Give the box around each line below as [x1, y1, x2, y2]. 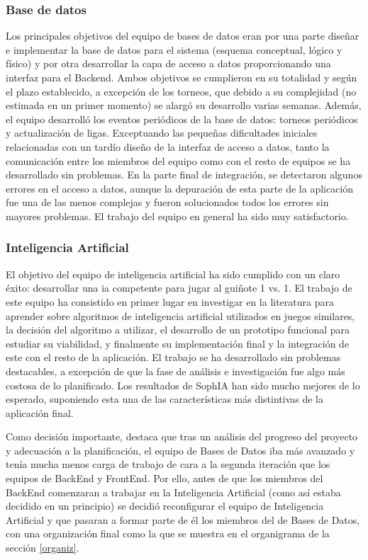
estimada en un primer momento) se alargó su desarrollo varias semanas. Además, [6, 98, 362, 113]
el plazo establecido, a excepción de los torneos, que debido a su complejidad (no [6, 84, 357, 98]
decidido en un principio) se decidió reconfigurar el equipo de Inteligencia [6, 498, 324, 513]
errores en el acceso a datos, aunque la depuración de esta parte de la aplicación [6, 181, 354, 195]
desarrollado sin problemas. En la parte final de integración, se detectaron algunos [6, 167, 362, 182]
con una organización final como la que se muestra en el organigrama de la [6, 526, 330, 541]
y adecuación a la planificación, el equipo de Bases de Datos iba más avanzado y [6, 442, 355, 457]
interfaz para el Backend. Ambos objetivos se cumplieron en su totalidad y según [6, 70, 357, 84]
